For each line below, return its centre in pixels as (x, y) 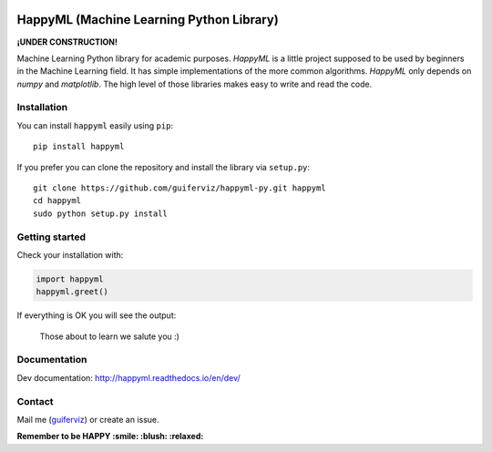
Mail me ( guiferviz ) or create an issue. (88, 419)
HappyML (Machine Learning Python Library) (148, 20)
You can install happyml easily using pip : (95, 125)
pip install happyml (79, 147)
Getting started (51, 237)
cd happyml (57, 201)
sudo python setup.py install (101, 213)
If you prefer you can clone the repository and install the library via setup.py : (163, 167)
